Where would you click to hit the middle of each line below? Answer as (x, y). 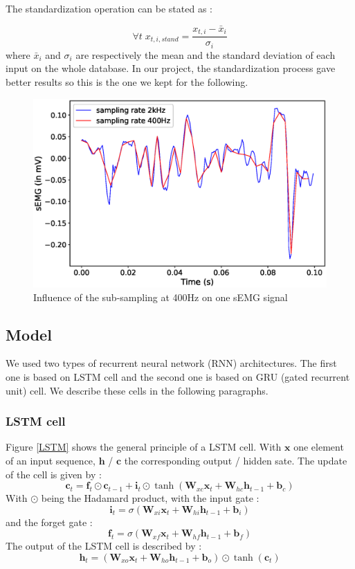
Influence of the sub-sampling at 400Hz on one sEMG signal (161, 297)
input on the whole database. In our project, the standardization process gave (171, 68)
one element (319, 447)
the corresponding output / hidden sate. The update (236, 460)
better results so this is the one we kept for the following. (127, 81)
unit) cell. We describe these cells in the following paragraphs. (137, 390)
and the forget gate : (49, 522)
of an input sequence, (51, 460)
